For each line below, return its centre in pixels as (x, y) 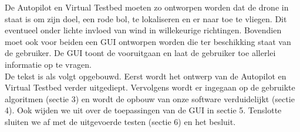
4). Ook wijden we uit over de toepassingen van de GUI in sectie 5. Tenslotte (143, 110)
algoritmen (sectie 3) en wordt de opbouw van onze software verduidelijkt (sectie (150, 98)
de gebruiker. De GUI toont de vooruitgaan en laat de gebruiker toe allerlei (140, 53)
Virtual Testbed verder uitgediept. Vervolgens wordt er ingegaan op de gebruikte (150, 87)
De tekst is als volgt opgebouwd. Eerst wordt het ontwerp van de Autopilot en (146, 76)
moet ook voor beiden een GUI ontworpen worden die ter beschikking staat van (148, 41)
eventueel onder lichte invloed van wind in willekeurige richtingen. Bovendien (143, 30)
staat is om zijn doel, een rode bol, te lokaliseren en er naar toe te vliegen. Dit (146, 18)
